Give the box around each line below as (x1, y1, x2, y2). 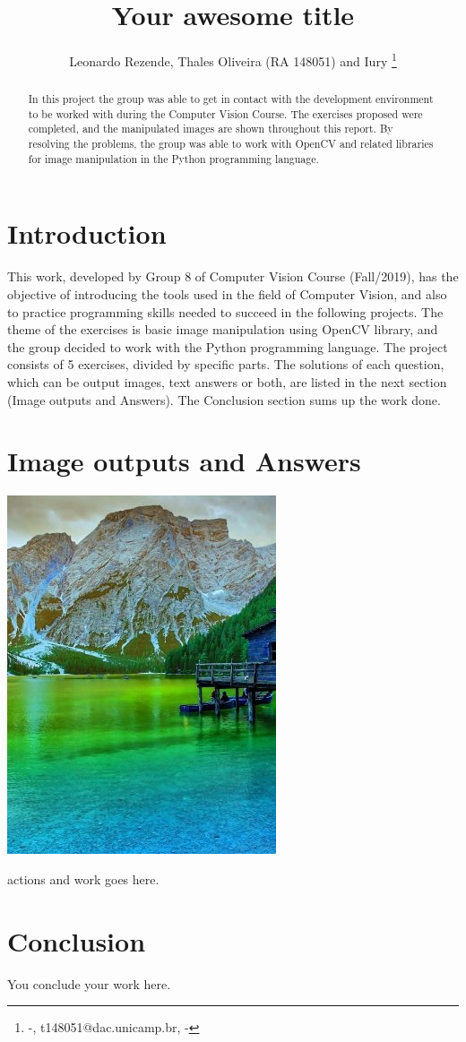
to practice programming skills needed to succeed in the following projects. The (7, 302, 444, 321)
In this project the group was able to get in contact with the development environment (28, 91, 434, 107)
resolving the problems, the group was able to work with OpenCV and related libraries (28, 136, 434, 151)
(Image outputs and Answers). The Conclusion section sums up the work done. (7, 390, 441, 409)
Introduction (7, 215, 167, 252)
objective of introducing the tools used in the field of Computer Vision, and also (7, 284, 447, 303)
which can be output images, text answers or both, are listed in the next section (7, 372, 447, 391)
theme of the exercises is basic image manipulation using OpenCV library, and (7, 320, 438, 339)
